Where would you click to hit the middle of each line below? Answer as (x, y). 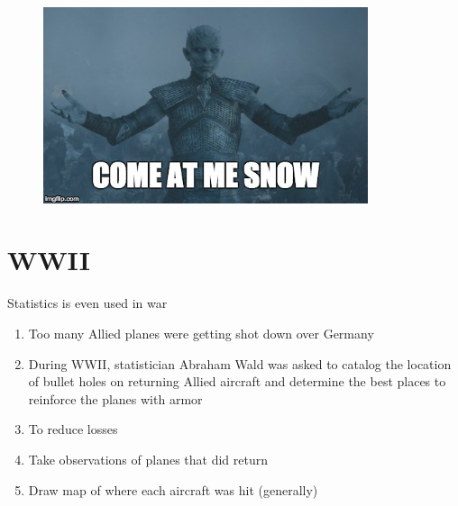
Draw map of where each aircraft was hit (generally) (173, 489)
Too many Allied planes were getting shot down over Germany (201, 334)
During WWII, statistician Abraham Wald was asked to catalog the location (240, 363)
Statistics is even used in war (87, 303)
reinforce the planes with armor (115, 398)
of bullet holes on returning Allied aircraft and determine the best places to (237, 381)
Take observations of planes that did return (148, 459)
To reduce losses (73, 429)
